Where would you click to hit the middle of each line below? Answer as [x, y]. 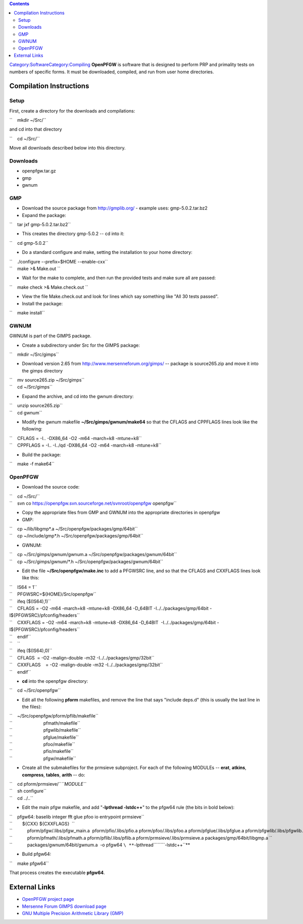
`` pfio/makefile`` [41, 751]
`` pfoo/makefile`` [42, 744]
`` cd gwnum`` [26, 413]
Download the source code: [51, 487]
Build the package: [41, 455]
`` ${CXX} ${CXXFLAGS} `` [42, 824]
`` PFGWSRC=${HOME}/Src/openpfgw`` [53, 594]
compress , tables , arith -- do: [54, 775]
